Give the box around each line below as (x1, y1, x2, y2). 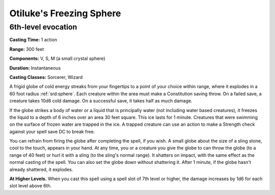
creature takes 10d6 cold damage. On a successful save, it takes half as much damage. (9, 98, 193, 104)
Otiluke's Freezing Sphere (9, 8, 122, 19)
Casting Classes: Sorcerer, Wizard (9, 74, 83, 80)
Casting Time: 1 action (9, 37, 58, 43)
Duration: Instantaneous (9, 65, 61, 71)
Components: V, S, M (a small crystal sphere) (9, 55, 105, 62)
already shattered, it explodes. (9, 166, 73, 173)
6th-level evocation (9, 22, 77, 32)
